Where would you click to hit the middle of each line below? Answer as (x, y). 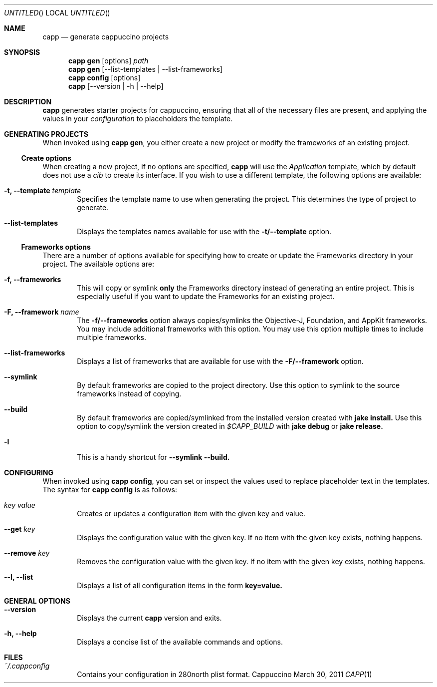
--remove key (27, 553)
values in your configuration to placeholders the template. (138, 119)
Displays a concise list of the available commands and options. (180, 642)
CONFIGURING (29, 473)
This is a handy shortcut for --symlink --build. (153, 457)
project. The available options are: (98, 264)
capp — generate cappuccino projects (106, 37)
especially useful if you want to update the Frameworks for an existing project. (206, 296)
